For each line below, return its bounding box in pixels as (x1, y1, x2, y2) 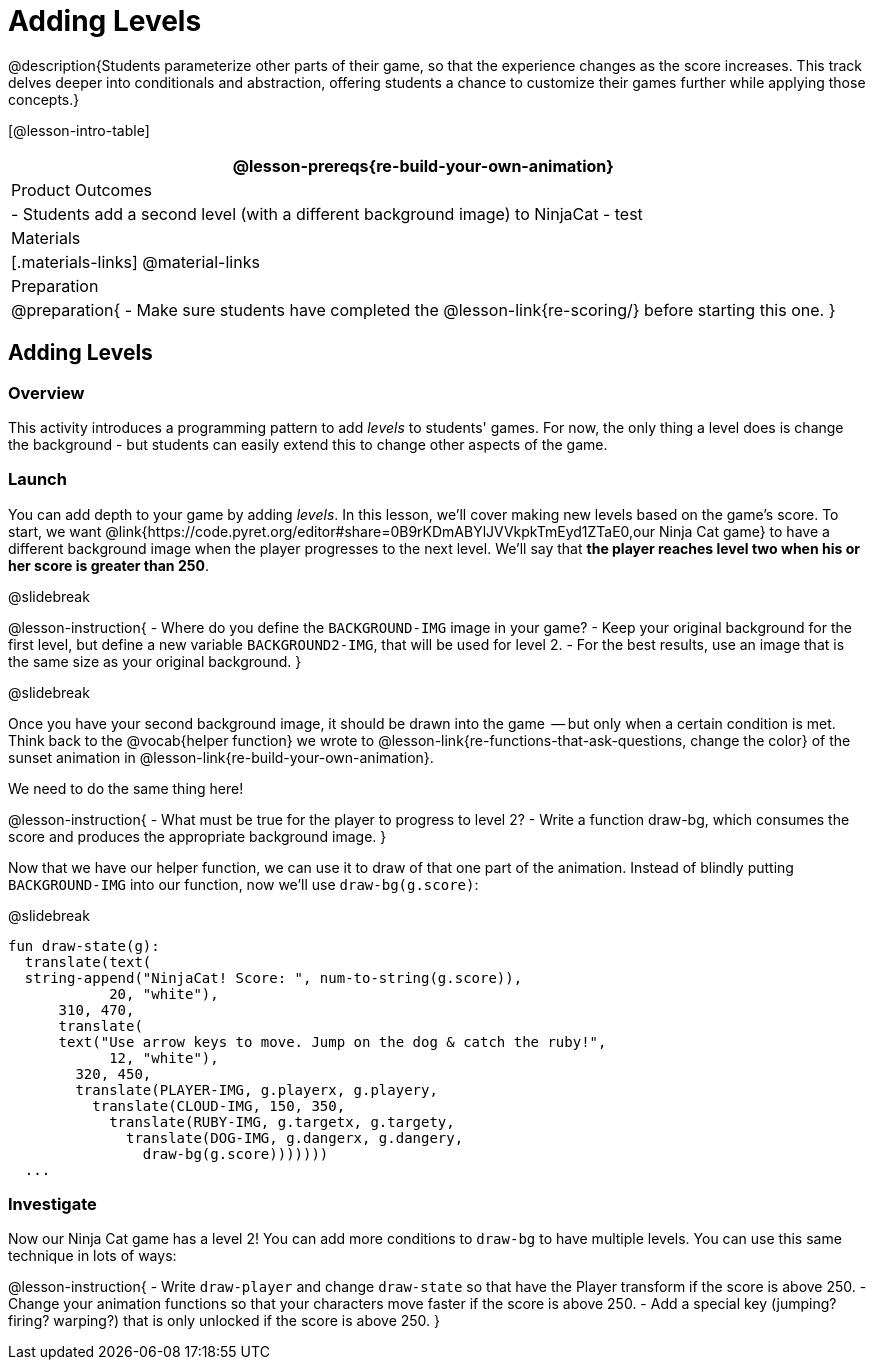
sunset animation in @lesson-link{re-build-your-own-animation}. (8, 748, 434, 766)
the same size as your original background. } (8, 652, 302, 670)
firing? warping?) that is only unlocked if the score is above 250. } (8, 1312, 441, 1330)
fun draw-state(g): (8, 937, 160, 954)
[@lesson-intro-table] (8, 121, 150, 139)
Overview (8, 382, 85, 403)
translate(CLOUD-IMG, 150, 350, (92, 1097, 346, 1114)
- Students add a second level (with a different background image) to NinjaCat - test (11, 203, 643, 224)
